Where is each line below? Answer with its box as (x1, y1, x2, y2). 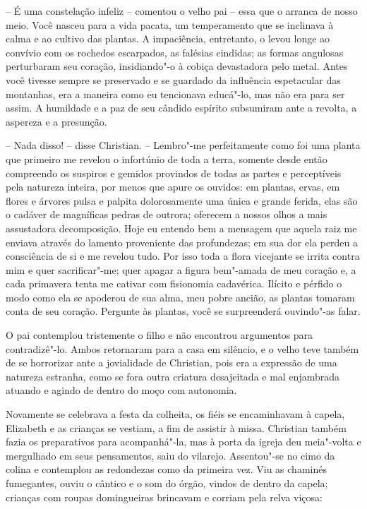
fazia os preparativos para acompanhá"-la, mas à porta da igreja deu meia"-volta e (6, 434, 361, 449)
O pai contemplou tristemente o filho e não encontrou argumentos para (6, 328, 313, 342)
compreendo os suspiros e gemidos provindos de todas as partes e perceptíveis (6, 165, 342, 180)
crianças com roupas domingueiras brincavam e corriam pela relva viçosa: (6, 489, 323, 504)
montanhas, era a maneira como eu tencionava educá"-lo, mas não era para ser (6, 86, 345, 101)
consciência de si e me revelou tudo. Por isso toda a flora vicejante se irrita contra (6, 248, 360, 263)
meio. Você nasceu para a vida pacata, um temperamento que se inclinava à (6, 17, 334, 32)
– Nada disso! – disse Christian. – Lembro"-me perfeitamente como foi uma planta (6, 138, 361, 152)
